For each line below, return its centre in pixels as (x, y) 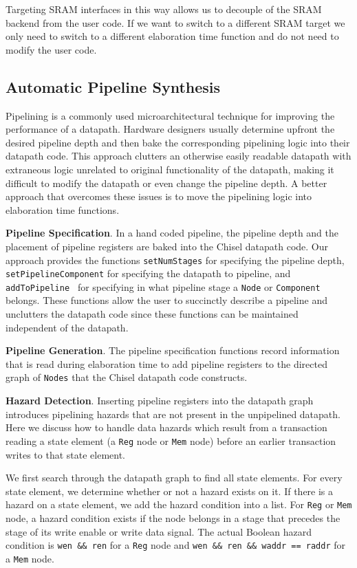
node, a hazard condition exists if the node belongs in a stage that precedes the (173, 517)
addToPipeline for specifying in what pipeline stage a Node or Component (163, 286)
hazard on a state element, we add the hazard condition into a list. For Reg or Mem (179, 504)
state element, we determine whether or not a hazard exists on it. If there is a (170, 491)
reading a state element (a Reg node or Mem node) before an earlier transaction (171, 440)
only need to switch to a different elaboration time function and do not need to (172, 36)
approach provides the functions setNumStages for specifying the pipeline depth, (175, 260)
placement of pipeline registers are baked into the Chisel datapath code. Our (167, 246)
